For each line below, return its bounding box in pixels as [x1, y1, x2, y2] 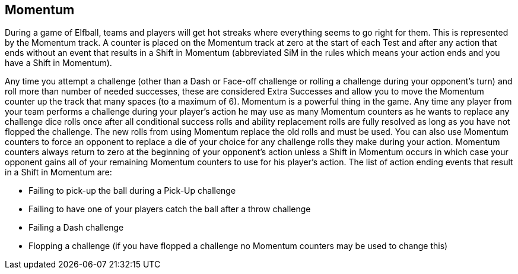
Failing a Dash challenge [28, 222, 124, 233]
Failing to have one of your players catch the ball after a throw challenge [28, 204, 311, 215]
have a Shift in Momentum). [5, 58, 112, 68]
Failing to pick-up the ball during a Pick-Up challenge [28, 185, 236, 196]
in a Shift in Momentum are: [5, 167, 112, 178]
